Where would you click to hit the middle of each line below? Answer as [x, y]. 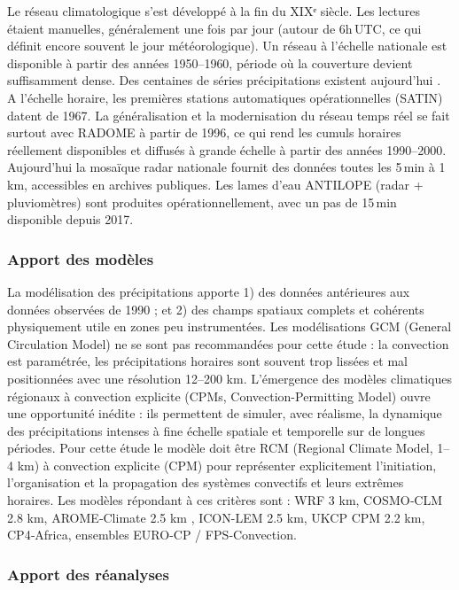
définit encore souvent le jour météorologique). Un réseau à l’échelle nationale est [227, 46]
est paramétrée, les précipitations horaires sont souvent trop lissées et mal [207, 361]
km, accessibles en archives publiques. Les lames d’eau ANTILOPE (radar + [215, 184]
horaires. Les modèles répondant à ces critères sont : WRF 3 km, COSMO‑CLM [225, 500]
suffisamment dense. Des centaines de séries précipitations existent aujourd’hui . [224, 80]
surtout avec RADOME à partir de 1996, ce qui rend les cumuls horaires [204, 132]
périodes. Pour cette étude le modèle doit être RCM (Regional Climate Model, [220, 448]
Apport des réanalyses [88, 574]
